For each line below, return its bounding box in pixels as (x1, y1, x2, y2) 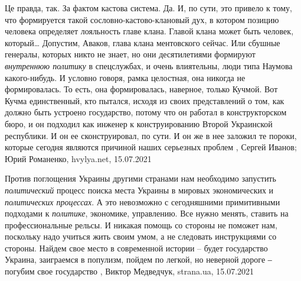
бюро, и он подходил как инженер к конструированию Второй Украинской (5, 117, 273, 130)
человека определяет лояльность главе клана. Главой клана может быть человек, (5, 25, 294, 37)
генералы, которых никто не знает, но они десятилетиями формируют (5, 48, 256, 60)
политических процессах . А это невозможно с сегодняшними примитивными (5, 195, 280, 208)
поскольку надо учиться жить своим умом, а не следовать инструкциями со (5, 230, 277, 243)
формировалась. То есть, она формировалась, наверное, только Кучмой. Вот (5, 83, 278, 95)
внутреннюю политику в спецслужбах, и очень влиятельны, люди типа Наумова (5, 59, 293, 72)
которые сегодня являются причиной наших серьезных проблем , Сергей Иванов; (5, 141, 297, 153)
